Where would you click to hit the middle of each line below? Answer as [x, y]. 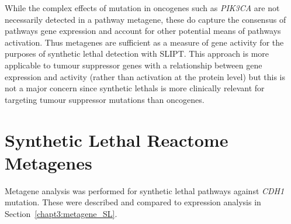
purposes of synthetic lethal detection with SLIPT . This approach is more [137, 54]
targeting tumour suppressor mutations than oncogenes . [105, 99]
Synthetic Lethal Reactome [117, 139]
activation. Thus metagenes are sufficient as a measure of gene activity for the [144, 42]
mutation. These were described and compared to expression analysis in [133, 202]
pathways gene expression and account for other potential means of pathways [143, 31]
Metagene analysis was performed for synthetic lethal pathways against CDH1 [145, 190]
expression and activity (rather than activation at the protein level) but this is [145, 76]
